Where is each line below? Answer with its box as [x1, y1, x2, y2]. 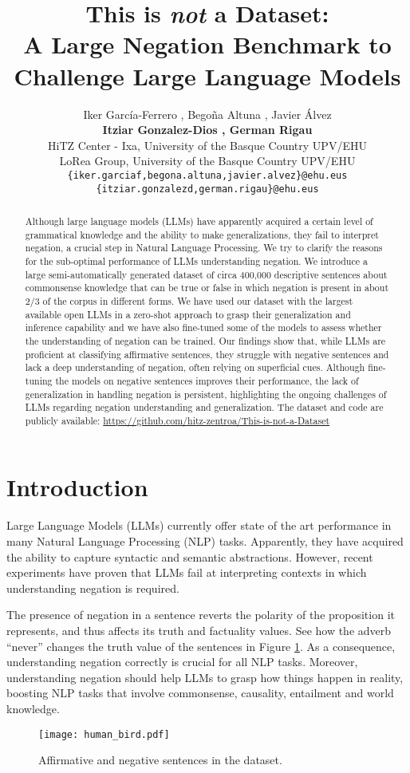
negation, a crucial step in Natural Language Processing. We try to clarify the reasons [25, 241, 383, 254]
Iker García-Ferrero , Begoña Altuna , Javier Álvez [83, 105, 332, 122]
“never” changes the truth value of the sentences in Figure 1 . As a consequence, [6, 637, 396, 654]
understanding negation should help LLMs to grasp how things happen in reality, [6, 668, 404, 685]
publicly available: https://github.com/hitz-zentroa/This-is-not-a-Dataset [25, 413, 330, 427]
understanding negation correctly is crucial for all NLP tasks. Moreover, [6, 653, 358, 670]
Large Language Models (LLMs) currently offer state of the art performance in [6, 517, 392, 534]
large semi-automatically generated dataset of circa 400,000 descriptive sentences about [25, 267, 388, 281]
